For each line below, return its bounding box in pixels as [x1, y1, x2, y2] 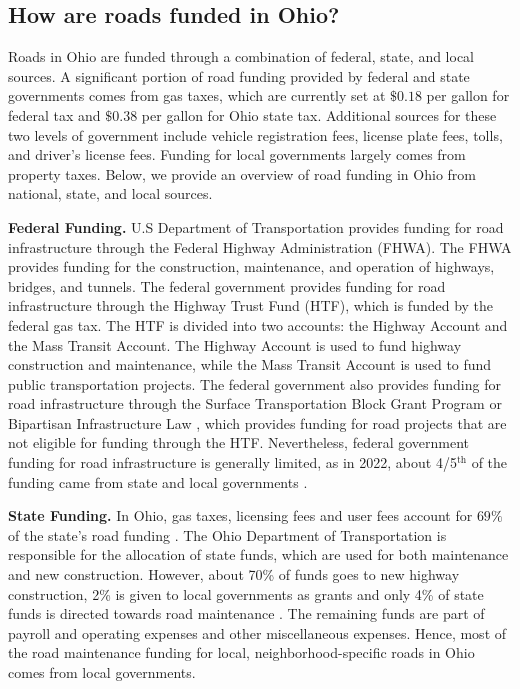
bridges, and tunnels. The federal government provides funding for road [8, 275, 446, 296]
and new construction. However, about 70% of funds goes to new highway [8, 564, 460, 585]
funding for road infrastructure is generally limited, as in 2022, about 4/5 [8, 452, 457, 473]
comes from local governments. [8, 662, 196, 683]
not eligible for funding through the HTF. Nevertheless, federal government [8, 432, 470, 453]
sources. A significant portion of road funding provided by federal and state [8, 65, 470, 86]
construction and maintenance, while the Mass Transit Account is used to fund [8, 354, 492, 375]
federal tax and [8, 104, 101, 125]
